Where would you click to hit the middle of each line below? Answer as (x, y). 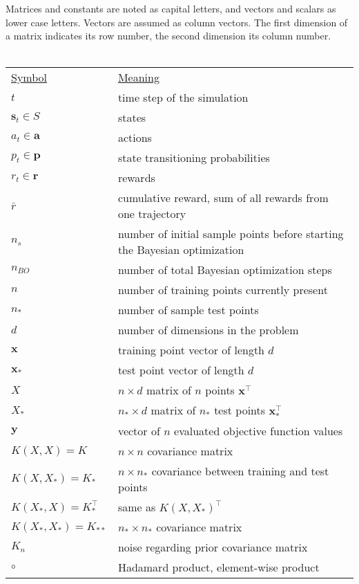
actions (135, 138)
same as (137, 507)
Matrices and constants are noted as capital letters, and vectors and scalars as (171, 8)
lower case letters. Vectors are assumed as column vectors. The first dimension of (177, 22)
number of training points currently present (223, 290)
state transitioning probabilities (194, 158)
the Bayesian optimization (181, 250)
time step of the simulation (183, 98)
